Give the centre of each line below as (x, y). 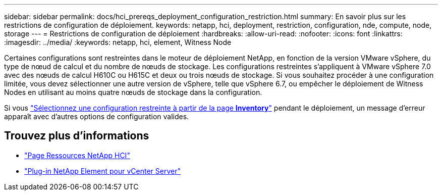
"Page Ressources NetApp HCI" (77, 155)
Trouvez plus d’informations (77, 136)
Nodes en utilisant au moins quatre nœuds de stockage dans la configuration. (133, 92)
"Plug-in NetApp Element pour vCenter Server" (102, 171)
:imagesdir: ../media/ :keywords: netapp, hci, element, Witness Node (118, 42)
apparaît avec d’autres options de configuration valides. (97, 116)
